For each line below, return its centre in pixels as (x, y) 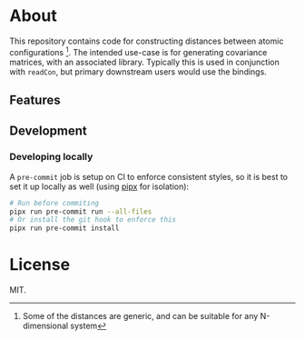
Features (35, 100)
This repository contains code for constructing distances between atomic (147, 41)
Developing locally (51, 157)
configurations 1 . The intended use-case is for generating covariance (138, 51)
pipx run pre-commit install (64, 228)
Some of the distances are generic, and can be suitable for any (140, 316)
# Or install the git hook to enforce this (93, 220)
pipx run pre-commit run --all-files (81, 211)
